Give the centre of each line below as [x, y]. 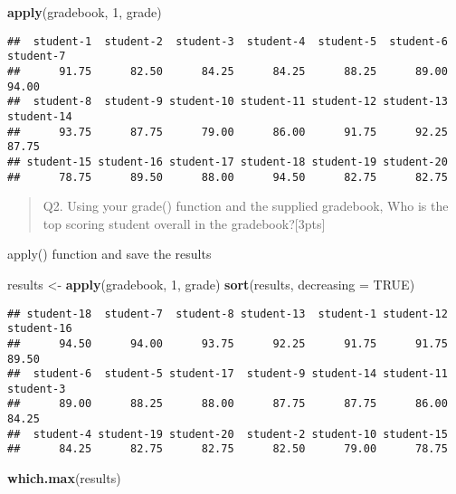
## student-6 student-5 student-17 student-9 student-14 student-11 [228, 374]
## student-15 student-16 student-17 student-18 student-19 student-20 [228, 161]
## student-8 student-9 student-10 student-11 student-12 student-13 [228, 102]
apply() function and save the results [109, 254]
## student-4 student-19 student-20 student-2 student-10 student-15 [228, 434]
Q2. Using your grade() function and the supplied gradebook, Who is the [246, 206]
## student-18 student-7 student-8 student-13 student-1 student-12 [228, 313]
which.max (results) [64, 478]
